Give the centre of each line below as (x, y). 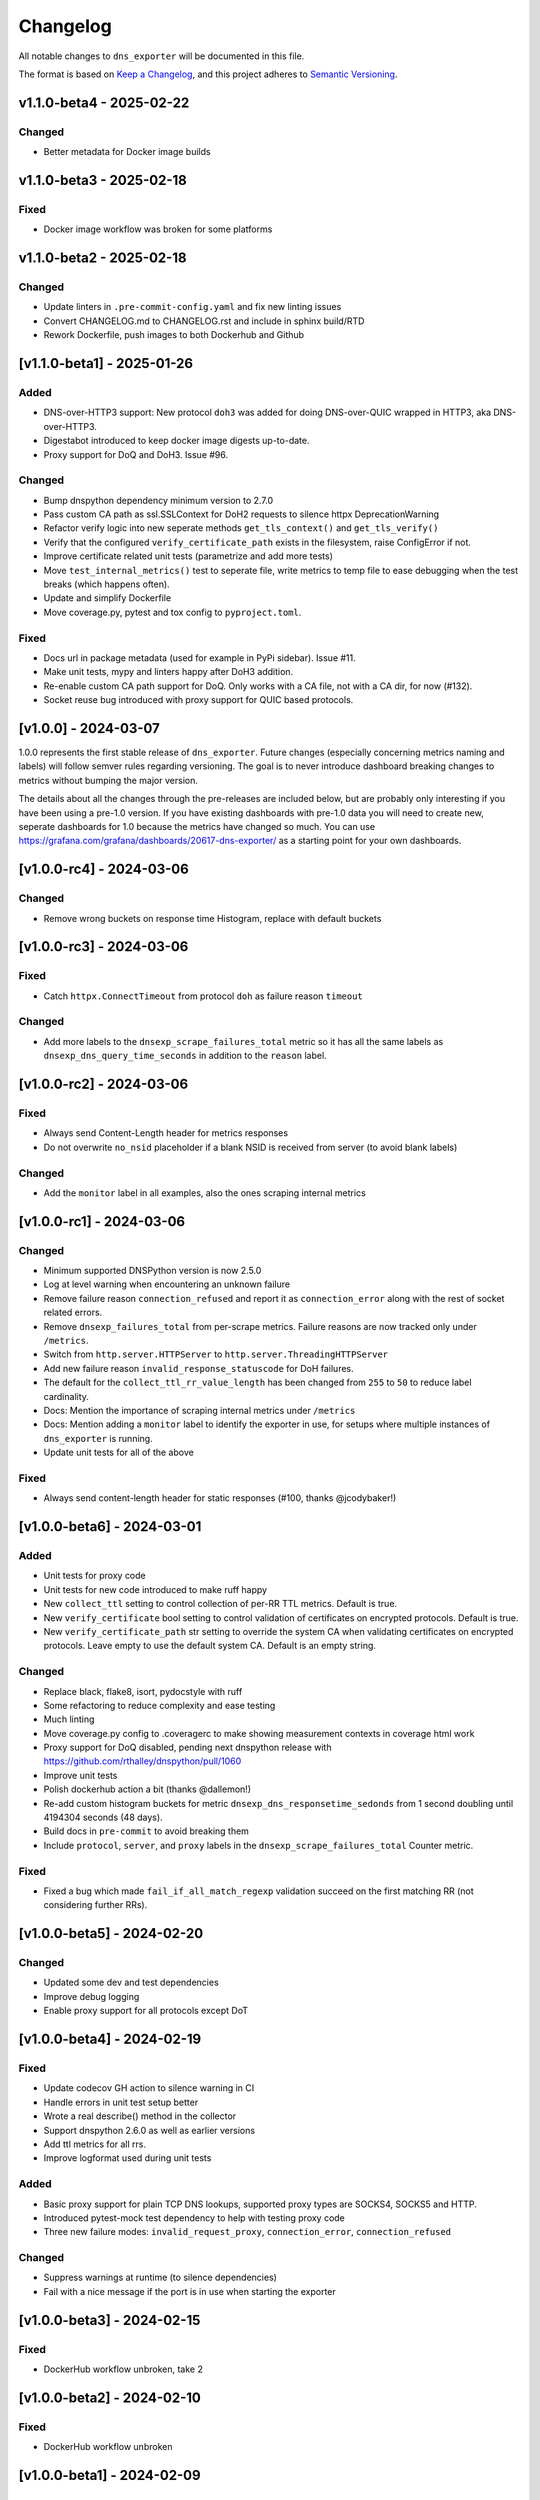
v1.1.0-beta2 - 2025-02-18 (102, 258)
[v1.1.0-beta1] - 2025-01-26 (106, 363)
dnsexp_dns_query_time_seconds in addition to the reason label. (185, 1056)
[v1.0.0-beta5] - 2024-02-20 (111, 1933)
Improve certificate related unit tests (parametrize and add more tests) (188, 556)
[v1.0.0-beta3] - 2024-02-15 (109, 2320)
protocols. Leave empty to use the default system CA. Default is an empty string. (210, 1646)
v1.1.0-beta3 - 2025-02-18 (102, 180)
